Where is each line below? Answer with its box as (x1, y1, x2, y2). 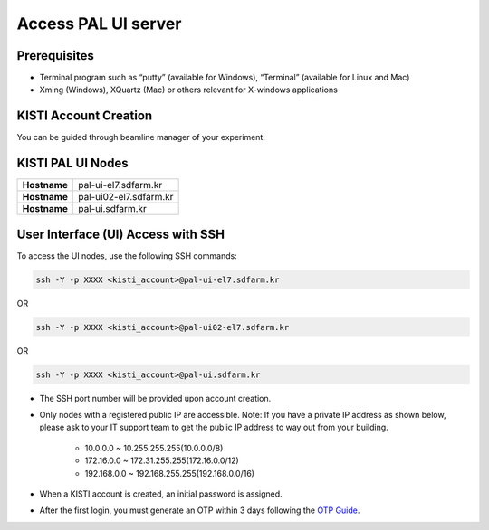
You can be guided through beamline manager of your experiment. (16, 132, 266, 143)
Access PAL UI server (16, 14, 182, 33)
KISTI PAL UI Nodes (16, 156, 129, 171)
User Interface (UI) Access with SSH (16, 226, 225, 241)
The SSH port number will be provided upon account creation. (39, 393, 272, 403)
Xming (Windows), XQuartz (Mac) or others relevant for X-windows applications (39, 84, 339, 95)
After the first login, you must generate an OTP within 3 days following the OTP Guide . (39, 505, 360, 516)
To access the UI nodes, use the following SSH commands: (16, 250, 237, 261)
